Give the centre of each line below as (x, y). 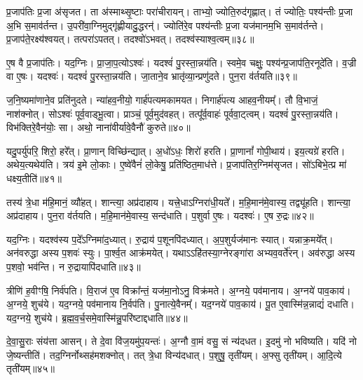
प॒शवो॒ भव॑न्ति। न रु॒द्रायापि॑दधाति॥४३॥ (74, 266)
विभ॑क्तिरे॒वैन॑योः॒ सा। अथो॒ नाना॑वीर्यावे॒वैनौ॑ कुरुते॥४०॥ (98, 127)
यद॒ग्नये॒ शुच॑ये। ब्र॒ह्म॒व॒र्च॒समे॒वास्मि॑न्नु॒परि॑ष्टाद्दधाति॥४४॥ (97, 317)
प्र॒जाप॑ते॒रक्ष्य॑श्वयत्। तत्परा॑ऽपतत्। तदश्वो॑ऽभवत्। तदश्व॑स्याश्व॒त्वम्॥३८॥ (130, 39)
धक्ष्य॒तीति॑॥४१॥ (34, 178)
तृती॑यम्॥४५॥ (30, 368)
